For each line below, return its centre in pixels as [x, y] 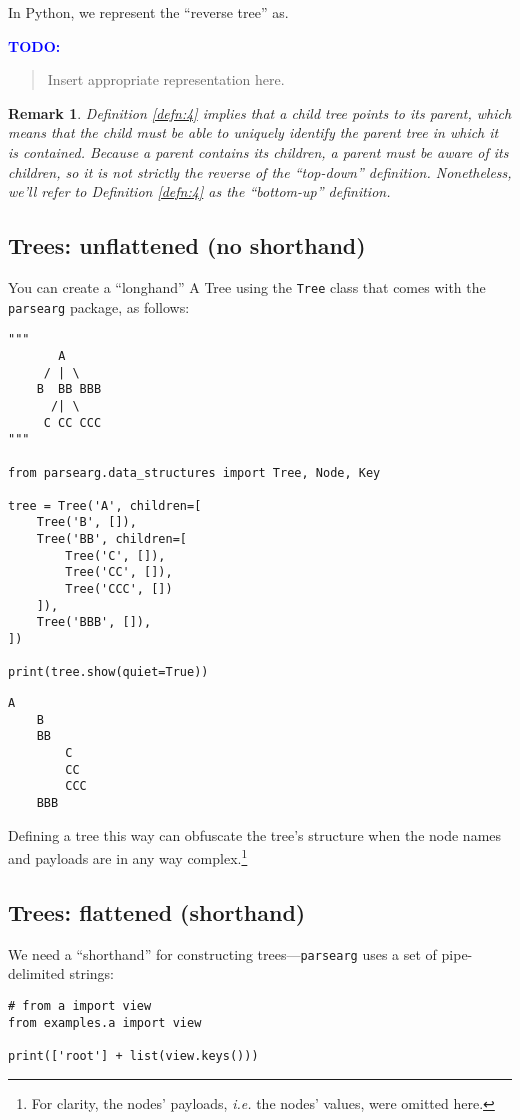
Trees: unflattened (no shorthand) [187, 245]
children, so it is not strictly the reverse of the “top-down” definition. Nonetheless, [260, 171]
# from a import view [80, 1005]
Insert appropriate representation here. [166, 79]
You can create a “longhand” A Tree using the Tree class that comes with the [247, 286]
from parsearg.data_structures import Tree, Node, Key [194, 472]
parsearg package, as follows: [99, 306]
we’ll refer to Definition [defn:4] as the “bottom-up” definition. [199, 191]
